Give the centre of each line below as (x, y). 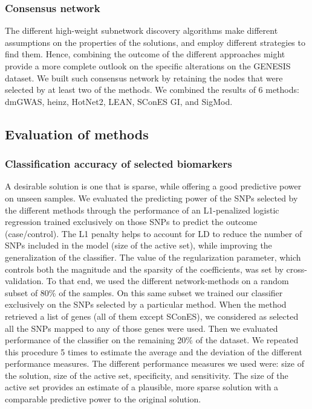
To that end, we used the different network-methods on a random (167, 281)
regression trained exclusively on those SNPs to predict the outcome (131, 222)
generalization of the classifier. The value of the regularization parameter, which (153, 257)
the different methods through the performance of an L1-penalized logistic (142, 210)
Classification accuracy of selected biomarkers (119, 164)
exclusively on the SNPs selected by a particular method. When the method (146, 304)
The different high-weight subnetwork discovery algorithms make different (141, 30)
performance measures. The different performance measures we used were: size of (154, 363)
